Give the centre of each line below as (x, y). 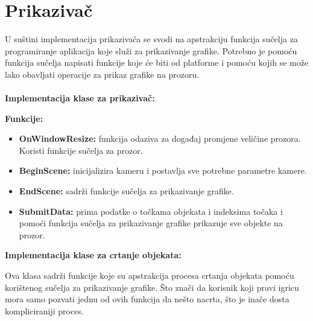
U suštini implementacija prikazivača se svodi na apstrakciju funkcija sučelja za (151, 39)
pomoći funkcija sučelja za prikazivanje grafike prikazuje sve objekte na (151, 223)
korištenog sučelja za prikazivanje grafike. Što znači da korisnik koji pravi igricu (152, 287)
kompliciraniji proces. (44, 310)
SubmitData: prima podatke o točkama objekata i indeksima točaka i (151, 211)
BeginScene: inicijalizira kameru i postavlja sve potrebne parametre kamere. (163, 170)
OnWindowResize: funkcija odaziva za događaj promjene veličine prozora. (160, 138)
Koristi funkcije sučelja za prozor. (81, 150)
